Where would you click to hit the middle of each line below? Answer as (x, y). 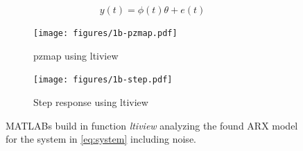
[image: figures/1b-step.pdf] (103, 80)
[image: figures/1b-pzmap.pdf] (105, 33)
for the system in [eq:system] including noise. (101, 139)
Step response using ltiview (91, 101)
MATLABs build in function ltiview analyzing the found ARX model (152, 125)
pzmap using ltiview (76, 55)
